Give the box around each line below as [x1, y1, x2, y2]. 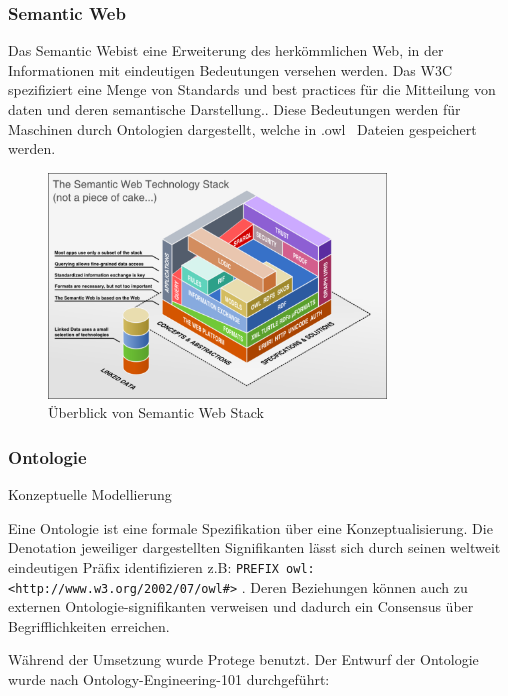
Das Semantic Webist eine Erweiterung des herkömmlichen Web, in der [8, 40, 444, 61]
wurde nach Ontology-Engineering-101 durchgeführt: [8, 668, 330, 689]
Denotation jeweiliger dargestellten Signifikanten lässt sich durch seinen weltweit [8, 537, 501, 558]
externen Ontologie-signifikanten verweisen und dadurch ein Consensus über [8, 596, 474, 617]
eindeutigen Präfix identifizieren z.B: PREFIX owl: [8, 556, 315, 577]
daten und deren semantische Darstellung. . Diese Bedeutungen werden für [8, 99, 461, 119]
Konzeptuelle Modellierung [8, 484, 172, 505]
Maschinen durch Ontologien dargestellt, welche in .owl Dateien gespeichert [8, 118, 477, 139]
